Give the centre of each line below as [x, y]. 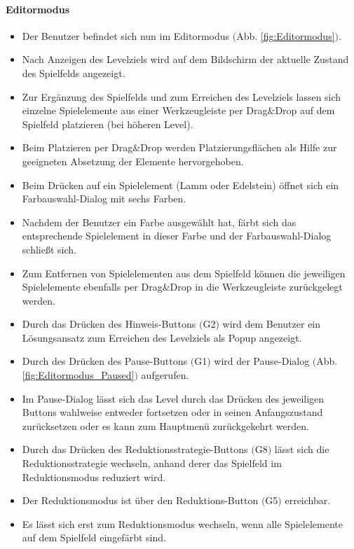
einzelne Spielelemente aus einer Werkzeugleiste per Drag [145, 110]
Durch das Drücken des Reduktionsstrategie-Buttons [135, 449]
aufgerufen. [165, 375]
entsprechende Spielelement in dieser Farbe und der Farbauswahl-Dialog [177, 236]
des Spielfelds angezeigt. [74, 72]
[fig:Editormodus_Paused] [78, 375]
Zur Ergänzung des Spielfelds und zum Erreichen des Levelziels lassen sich [182, 96]
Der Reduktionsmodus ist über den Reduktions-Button [140, 500]
